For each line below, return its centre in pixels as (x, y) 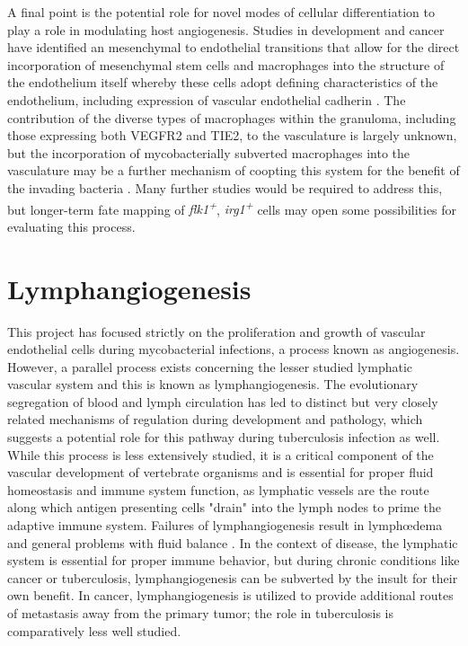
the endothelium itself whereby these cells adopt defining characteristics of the (223, 82)
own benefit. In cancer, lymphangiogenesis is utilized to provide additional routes (230, 595)
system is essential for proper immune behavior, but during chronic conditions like (234, 560)
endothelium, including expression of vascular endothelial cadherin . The (207, 99)
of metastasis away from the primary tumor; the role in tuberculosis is (201, 613)
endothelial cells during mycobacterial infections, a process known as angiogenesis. (234, 349)
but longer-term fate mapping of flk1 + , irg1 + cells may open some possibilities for (232, 208)
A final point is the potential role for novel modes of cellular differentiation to (221, 12)
